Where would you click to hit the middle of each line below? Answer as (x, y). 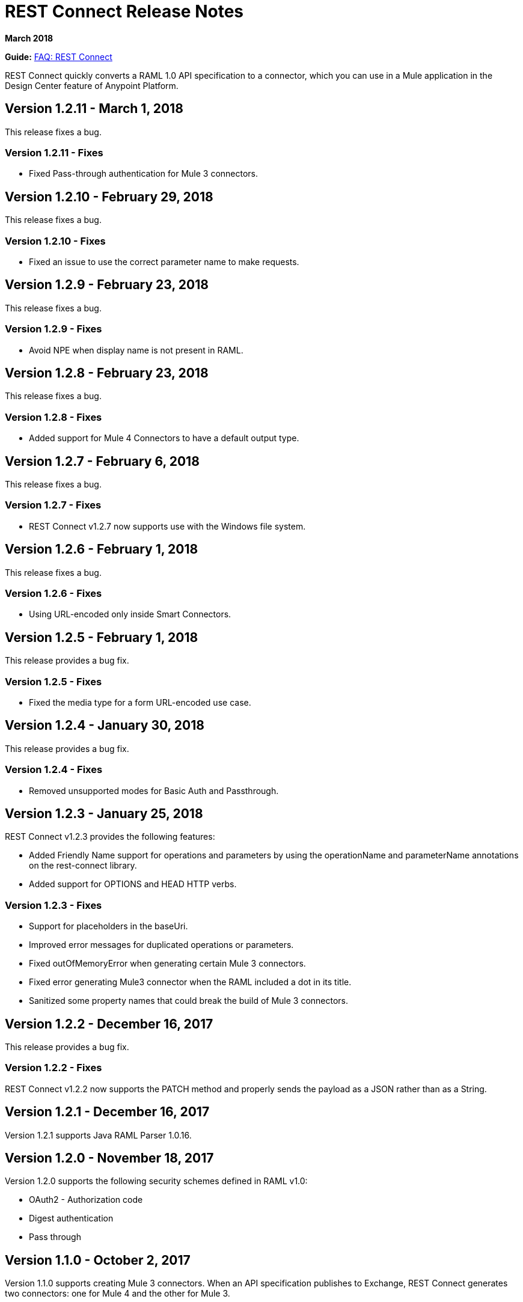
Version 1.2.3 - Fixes (54, 905)
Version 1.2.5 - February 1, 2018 (102, 637)
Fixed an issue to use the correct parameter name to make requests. (164, 261)
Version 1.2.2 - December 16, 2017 (109, 1024)
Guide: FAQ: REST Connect (59, 57)
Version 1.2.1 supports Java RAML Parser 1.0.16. (98, 1135)
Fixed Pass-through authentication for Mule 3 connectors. (144, 174)
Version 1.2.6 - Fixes (54, 593)
